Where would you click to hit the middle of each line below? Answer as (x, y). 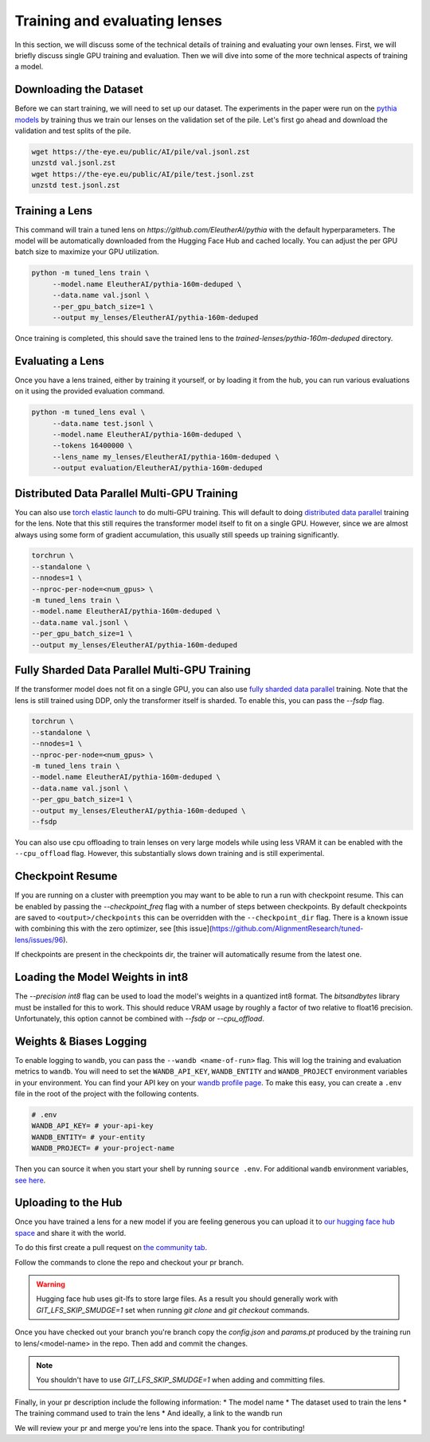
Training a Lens (54, 211)
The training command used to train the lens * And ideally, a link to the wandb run (149, 1413)
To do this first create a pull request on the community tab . (111, 1248)
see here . (30, 1180)
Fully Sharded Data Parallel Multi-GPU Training (133, 670)
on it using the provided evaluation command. (90, 391)
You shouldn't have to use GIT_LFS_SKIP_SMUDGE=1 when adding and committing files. (181, 1380)
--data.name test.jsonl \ (103, 423)
